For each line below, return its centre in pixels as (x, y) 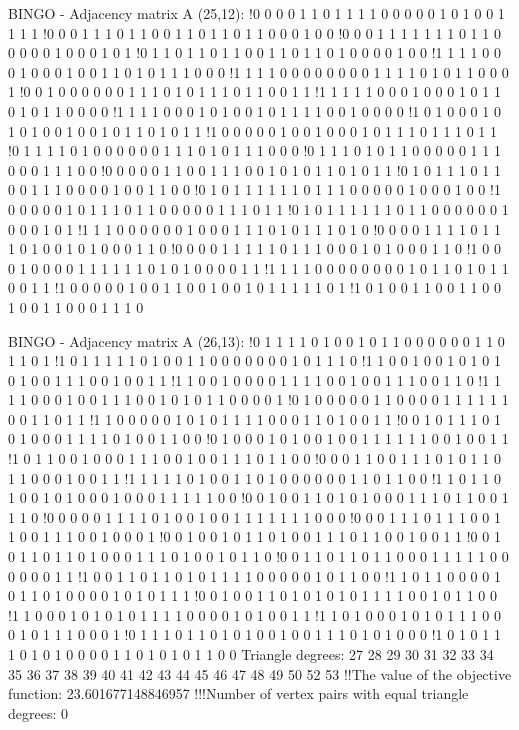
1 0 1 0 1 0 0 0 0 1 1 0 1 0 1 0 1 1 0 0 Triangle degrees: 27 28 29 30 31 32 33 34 (251, 654)
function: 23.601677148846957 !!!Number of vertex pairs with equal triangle (238, 693)
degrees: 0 (38, 712)
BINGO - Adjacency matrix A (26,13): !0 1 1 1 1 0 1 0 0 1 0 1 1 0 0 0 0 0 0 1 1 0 (256, 340)
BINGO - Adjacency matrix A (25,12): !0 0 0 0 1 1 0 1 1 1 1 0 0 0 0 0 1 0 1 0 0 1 (256, 13)
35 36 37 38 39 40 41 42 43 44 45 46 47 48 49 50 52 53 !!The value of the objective (260, 673)
